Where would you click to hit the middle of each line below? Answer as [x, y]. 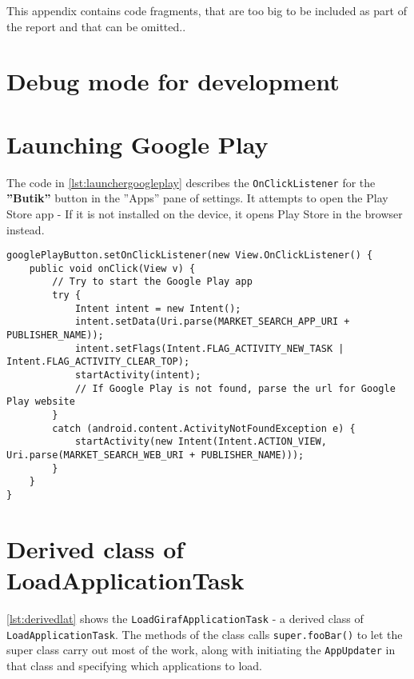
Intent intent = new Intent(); [158, 308]
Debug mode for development [173, 81]
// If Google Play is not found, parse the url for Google [235, 388]
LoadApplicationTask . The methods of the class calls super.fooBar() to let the [205, 634]
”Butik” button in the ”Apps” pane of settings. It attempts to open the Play [197, 198]
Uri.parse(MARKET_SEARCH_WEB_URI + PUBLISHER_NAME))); [155, 455]
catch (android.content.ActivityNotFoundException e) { [204, 428]
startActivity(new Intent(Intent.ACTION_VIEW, [201, 442]
